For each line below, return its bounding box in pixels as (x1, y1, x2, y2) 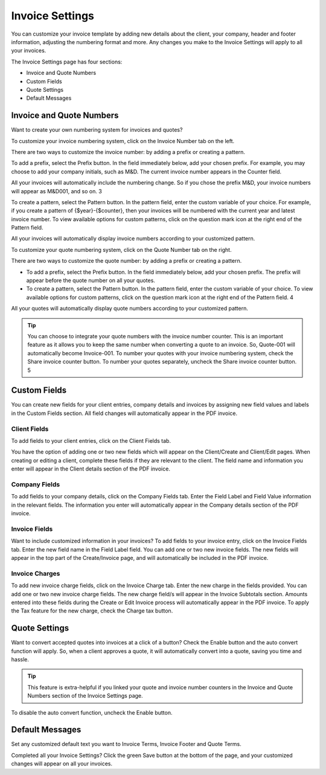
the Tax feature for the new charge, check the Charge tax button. (11, 607, 173, 614)
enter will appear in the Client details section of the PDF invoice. (11, 465, 170, 472)
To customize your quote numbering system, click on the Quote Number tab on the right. (11, 246, 232, 253)
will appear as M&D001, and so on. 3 (11, 187, 102, 195)
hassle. (11, 656, 30, 663)
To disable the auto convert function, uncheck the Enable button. (11, 709, 173, 716)
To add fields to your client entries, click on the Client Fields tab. (11, 437, 171, 444)
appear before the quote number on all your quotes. (26, 277, 155, 284)
